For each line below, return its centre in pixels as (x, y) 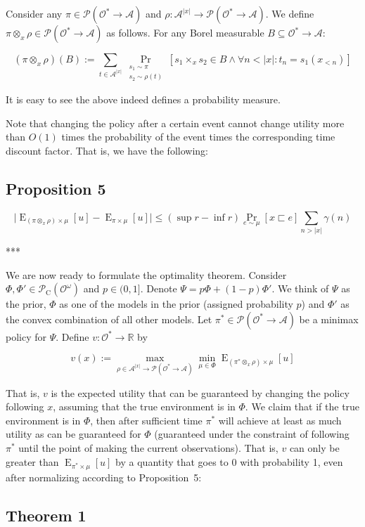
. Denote (159, 288)
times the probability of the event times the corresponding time (198, 137)
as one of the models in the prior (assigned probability (176, 304)
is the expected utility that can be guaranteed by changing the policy (200, 392)
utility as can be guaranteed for (73, 434)
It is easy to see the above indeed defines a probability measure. (143, 99)
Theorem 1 (46, 515)
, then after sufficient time (146, 420)
